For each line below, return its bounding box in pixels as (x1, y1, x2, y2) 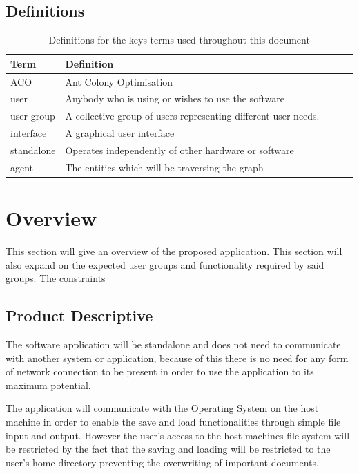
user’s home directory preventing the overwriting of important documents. (6, 455, 319, 469)
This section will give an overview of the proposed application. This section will (6, 244, 342, 258)
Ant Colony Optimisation (65, 74, 173, 88)
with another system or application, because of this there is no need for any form (6, 350, 349, 365)
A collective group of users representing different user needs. (65, 108, 320, 123)
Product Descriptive (6, 305, 153, 326)
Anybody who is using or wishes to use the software (65, 91, 284, 106)
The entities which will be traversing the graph (65, 160, 264, 174)
